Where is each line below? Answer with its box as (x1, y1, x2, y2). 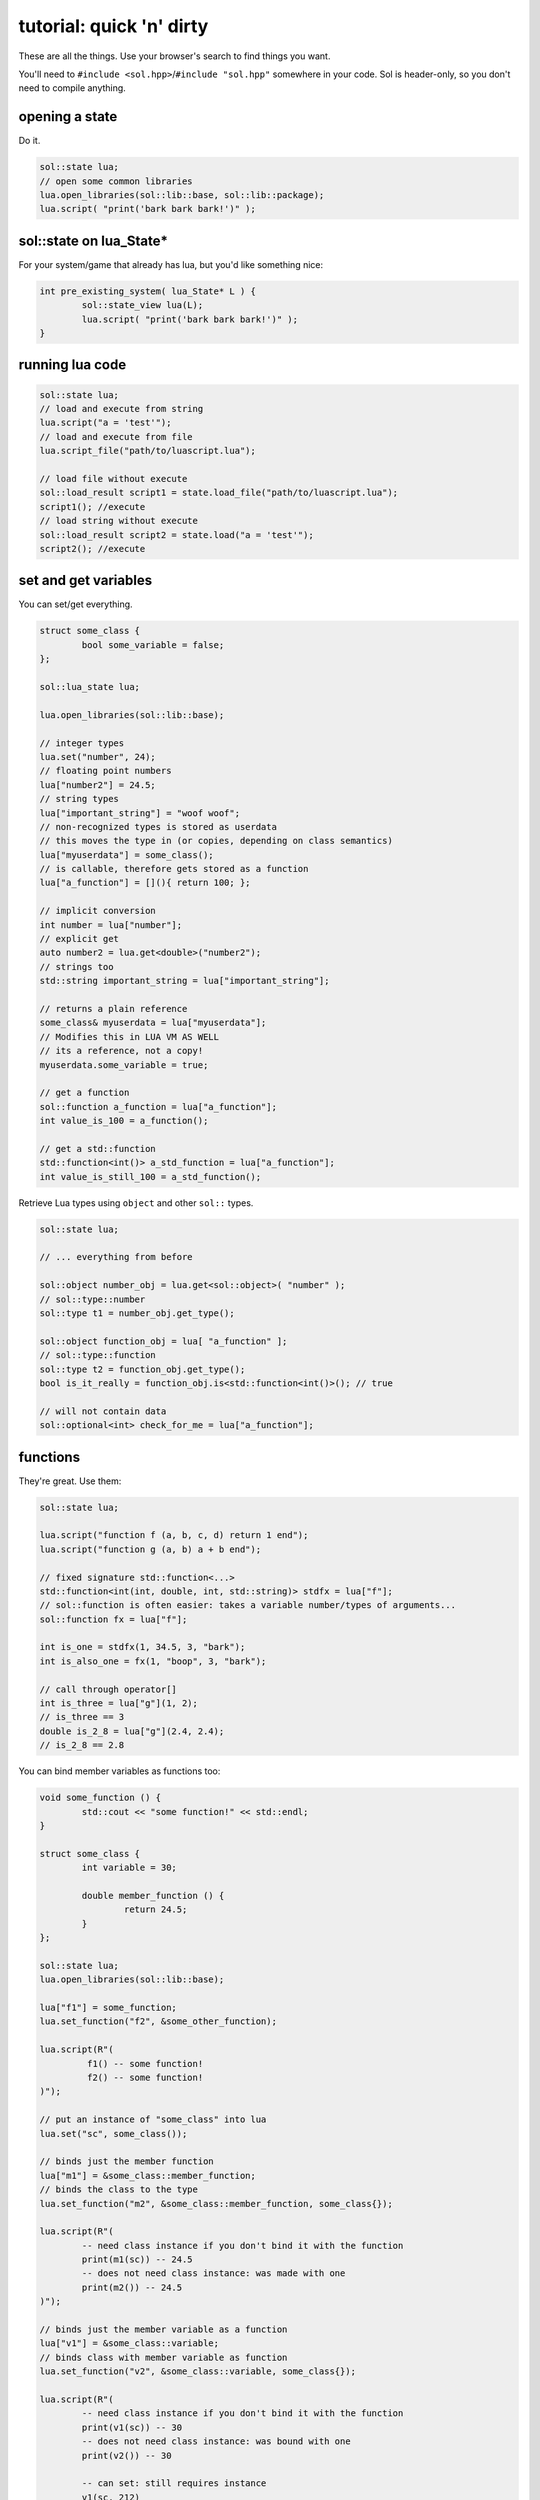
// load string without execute (39, 515, 199, 527)
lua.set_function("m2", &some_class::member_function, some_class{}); (39, 2198, 394, 2209)
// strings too (39, 961, 114, 972)
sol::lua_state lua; (39, 681, 140, 692)
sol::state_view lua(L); (81, 300, 204, 311)
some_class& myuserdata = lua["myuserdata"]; (39, 1017, 267, 1029)
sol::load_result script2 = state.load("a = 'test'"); (39, 529, 314, 540)
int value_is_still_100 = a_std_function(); (39, 1171, 262, 1182)
